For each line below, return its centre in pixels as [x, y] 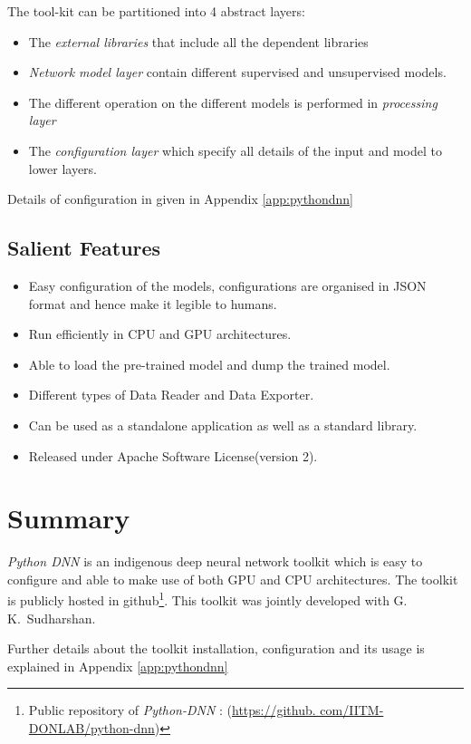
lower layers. [62, 168]
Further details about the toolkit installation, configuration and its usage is [216, 648]
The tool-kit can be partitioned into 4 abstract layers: [156, 11]
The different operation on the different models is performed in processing [233, 102]
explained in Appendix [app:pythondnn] [118, 666]
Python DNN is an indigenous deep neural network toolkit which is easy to [215, 561]
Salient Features [84, 248]
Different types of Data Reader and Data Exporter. [171, 395]
